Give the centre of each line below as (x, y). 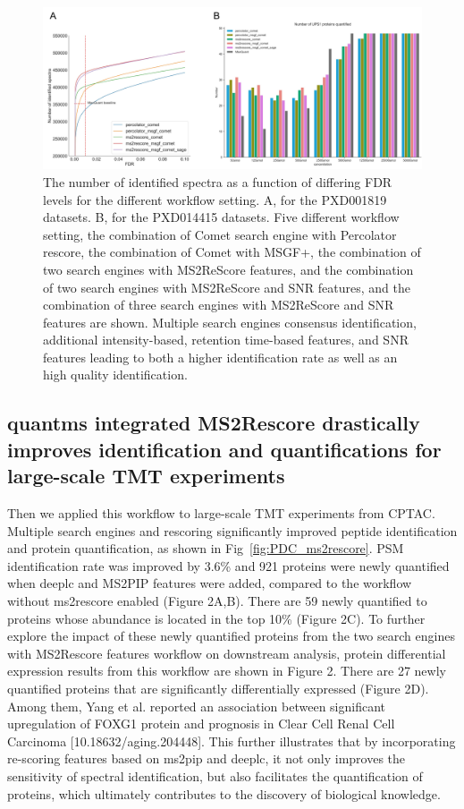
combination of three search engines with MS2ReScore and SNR (219, 305)
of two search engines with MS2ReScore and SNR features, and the (227, 287)
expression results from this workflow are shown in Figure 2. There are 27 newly (227, 671)
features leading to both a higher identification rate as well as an (220, 357)
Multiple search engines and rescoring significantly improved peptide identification (232, 530)
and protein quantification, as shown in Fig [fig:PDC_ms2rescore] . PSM (206, 548)
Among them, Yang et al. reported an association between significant (197, 706)
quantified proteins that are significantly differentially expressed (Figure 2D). (218, 688)
